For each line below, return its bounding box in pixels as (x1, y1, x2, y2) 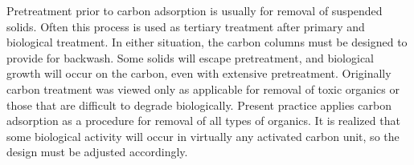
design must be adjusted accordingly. (6, 143, 188, 160)
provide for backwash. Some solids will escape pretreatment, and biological (6, 49, 375, 66)
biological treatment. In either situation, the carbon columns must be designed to (6, 34, 408, 50)
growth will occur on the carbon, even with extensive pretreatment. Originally (6, 65, 391, 82)
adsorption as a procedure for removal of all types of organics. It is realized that (6, 112, 400, 129)
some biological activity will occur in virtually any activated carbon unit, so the (6, 127, 400, 144)
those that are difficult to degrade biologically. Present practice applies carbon (6, 96, 391, 113)
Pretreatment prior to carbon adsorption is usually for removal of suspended (6, 2, 383, 18)
